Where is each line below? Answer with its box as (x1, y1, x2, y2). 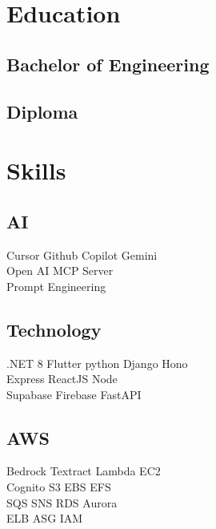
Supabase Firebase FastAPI (6, 386, 142, 402)
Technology (6, 317, 102, 341)
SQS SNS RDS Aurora (6, 494, 118, 511)
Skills (6, 154, 66, 187)
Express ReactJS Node (6, 370, 118, 387)
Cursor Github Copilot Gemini (6, 246, 158, 263)
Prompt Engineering (6, 277, 106, 294)
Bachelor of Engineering (6, 51, 210, 76)
